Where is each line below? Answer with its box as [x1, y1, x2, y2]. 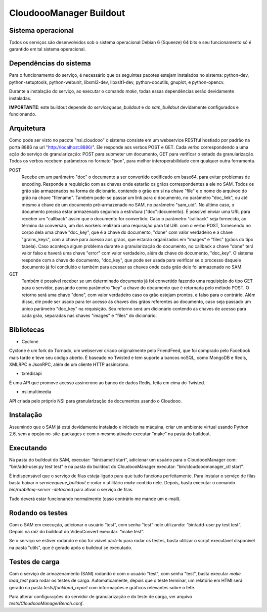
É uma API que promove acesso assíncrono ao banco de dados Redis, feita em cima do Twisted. [9, 379, 205, 386]
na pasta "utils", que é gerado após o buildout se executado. [9, 545, 133, 551]
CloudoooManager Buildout [9, 7, 126, 18]
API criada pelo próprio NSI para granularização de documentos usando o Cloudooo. [9, 398, 182, 404]
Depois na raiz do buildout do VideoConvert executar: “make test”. [9, 529, 144, 535]
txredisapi [21, 370, 42, 376]
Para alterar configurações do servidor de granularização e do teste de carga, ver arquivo [9, 593, 192, 599]
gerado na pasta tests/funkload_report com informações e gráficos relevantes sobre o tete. [9, 584, 195, 590]
